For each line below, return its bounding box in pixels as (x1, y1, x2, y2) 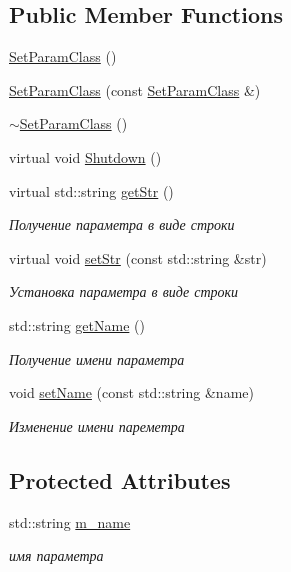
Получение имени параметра (9, 348, 185, 369)
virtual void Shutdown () (9, 146, 162, 167)
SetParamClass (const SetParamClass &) (9, 79, 261, 100)
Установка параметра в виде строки (9, 281, 239, 302)
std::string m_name (9, 511, 131, 532)
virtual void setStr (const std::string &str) (9, 247, 267, 268)
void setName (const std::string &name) (9, 382, 254, 403)
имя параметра (9, 545, 104, 566)
